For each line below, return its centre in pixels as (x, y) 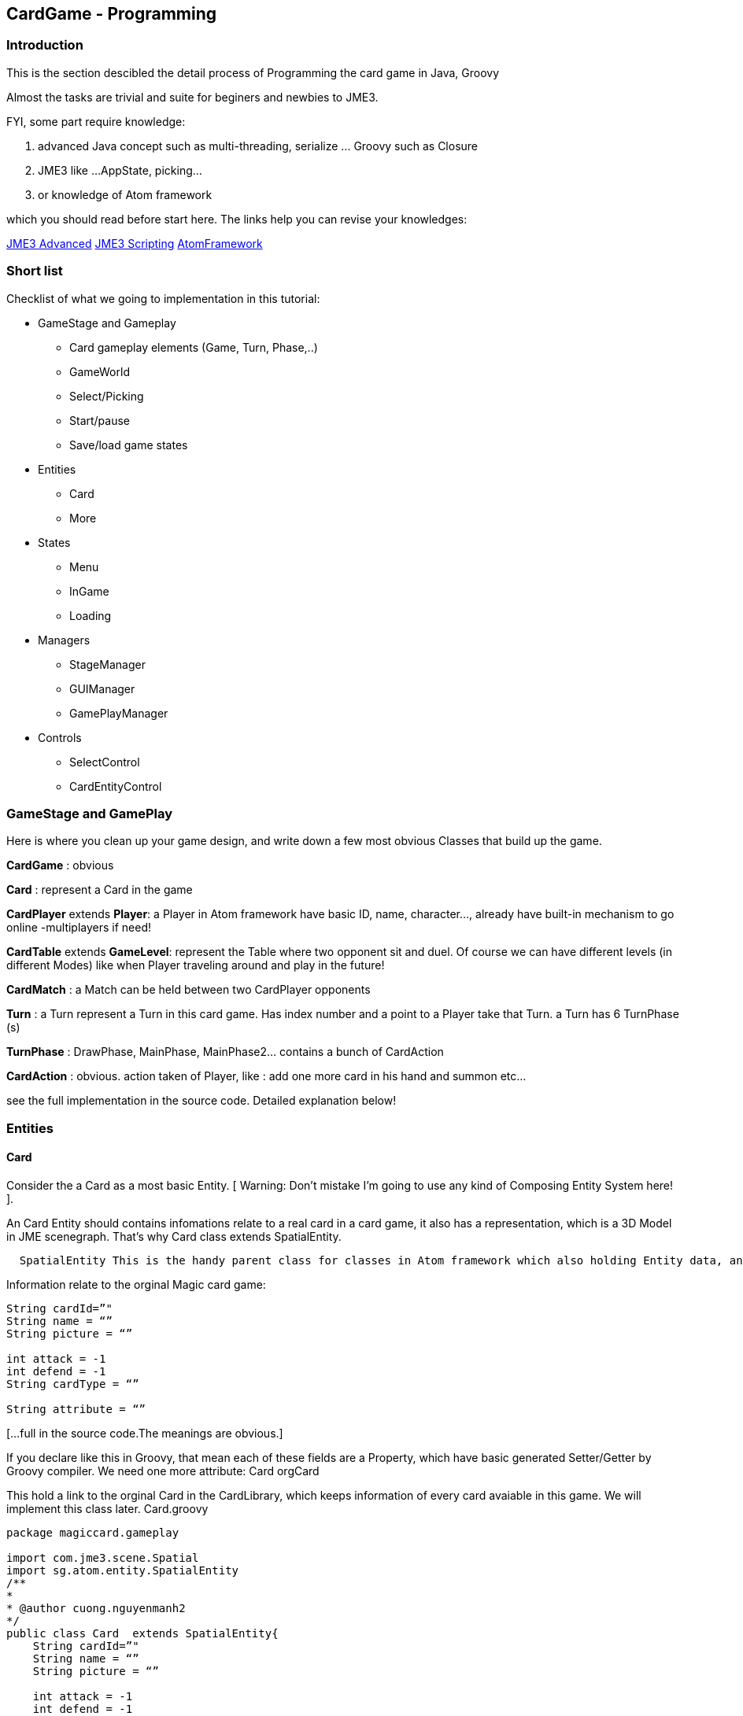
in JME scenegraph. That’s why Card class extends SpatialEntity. (174, 1236)
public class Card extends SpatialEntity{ (142, 1633)
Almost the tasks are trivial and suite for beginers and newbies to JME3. (192, 97)
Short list (35, 271)
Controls (60, 737)
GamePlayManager (119, 713)
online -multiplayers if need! (79, 928)
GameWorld (100, 371)
